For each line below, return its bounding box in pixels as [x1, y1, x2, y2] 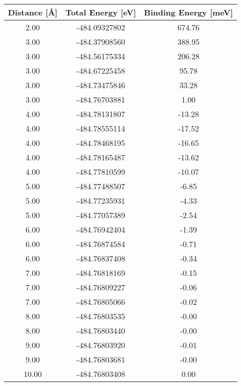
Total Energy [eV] [65, 6, 136, 18]
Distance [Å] [8, 6, 58, 18]
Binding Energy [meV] [144, 6, 233, 18]
